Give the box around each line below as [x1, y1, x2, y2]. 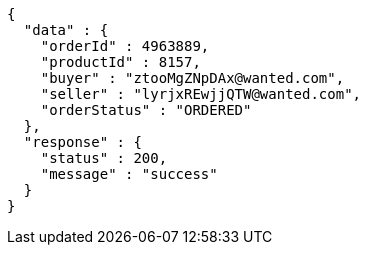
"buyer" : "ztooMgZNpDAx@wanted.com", [40, 70, 345, 86]
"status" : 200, [40, 150, 168, 166]
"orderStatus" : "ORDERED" [40, 102, 252, 118]
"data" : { [23, 22, 109, 38]
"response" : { [23, 134, 142, 150]
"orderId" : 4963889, [40, 38, 210, 54]
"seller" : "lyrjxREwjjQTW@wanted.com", [40, 86, 362, 102]
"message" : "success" [40, 166, 218, 182]
